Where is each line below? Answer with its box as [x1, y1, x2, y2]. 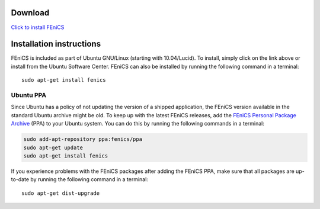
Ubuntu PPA [11, 91, 47, 99]
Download [11, 8, 50, 18]
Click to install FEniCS [11, 24, 65, 31]
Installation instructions [11, 39, 101, 49]
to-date [11, 176, 30, 183]
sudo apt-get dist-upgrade [21, 189, 100, 197]
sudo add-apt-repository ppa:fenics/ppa [23, 136, 142, 143]
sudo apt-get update [23, 144, 83, 151]
